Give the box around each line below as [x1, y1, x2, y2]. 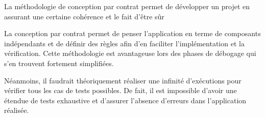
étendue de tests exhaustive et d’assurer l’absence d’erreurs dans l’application [4, 95, 247, 105]
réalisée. [4, 105, 29, 115]
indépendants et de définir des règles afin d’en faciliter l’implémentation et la [4, 38, 245, 48]
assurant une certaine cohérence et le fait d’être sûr [4, 11, 164, 21]
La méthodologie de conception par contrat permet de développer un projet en [4, 1, 250, 11]
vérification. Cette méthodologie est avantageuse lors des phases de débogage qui [4, 48, 256, 58]
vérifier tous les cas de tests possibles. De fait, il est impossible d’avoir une [4, 85, 237, 96]
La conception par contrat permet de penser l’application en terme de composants [4, 28, 261, 39]
